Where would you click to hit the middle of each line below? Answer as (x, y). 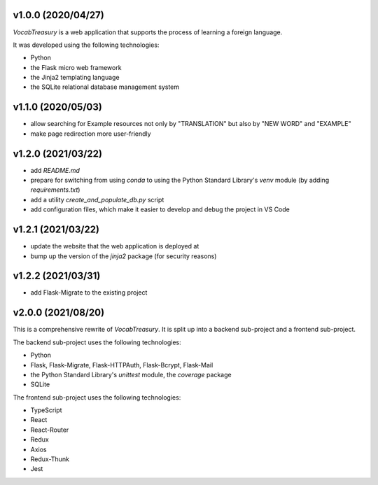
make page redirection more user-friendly (91, 134)
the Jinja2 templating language (75, 78)
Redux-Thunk (50, 459)
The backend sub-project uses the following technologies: (97, 342)
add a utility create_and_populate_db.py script (97, 199)
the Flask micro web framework (76, 67)
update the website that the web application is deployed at (115, 246)
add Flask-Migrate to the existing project (89, 293)
